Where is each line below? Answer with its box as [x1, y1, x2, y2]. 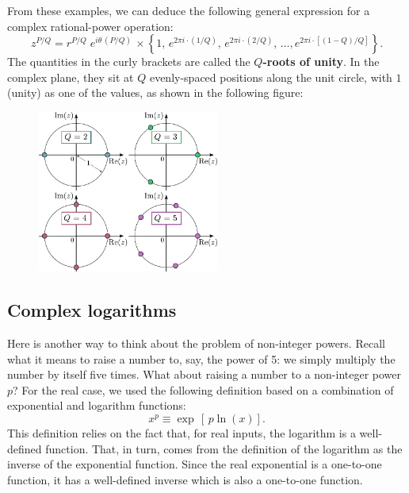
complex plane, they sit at [7, 68, 134, 85]
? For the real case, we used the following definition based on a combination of [13, 381, 394, 398]
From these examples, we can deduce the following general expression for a [7, 2, 370, 18]
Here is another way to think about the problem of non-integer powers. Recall [7, 335, 385, 351]
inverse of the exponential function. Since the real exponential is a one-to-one [7, 456, 382, 472]
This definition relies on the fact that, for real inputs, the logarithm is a [7, 424, 356, 441]
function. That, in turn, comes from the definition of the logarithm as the [45, 440, 403, 456]
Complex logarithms [7, 298, 177, 322]
